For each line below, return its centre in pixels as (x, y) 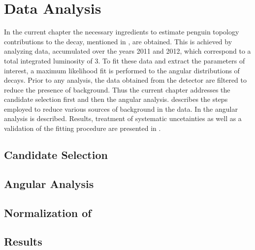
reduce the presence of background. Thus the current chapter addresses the (117, 89)
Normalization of (48, 212)
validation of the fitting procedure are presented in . (82, 128)
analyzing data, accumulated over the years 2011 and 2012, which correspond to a (127, 51)
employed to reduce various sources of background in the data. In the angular (121, 109)
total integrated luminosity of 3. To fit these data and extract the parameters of (125, 60)
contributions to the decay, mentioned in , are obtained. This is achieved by (118, 41)
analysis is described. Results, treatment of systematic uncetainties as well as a (123, 118)
